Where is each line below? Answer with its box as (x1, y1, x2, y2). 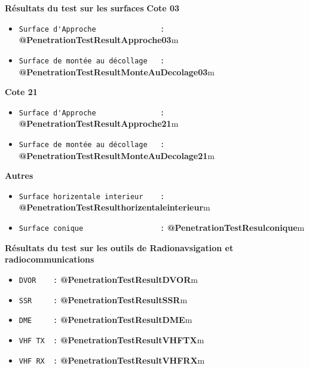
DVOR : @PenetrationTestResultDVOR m (19, 273, 198, 285)
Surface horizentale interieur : (19, 192, 165, 201)
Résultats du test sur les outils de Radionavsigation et (5, 241, 234, 254)
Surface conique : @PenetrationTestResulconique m (19, 221, 305, 234)
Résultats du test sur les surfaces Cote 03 (5, 2, 180, 14)
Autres (5, 169, 33, 182)
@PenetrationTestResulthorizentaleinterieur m (19, 201, 210, 214)
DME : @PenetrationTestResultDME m (19, 313, 192, 326)
